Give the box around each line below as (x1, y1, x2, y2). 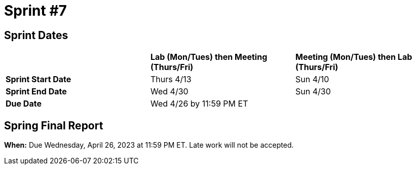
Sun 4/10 (295, 74, 329, 85)
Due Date (6, 98, 42, 109)
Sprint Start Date (6, 74, 71, 85)
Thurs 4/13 (150, 74, 192, 85)
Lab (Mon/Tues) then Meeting (150, 52, 268, 62)
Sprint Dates (4, 28, 68, 42)
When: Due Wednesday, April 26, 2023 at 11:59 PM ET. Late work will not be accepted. (4, 141, 294, 150)
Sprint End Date (6, 86, 67, 97)
